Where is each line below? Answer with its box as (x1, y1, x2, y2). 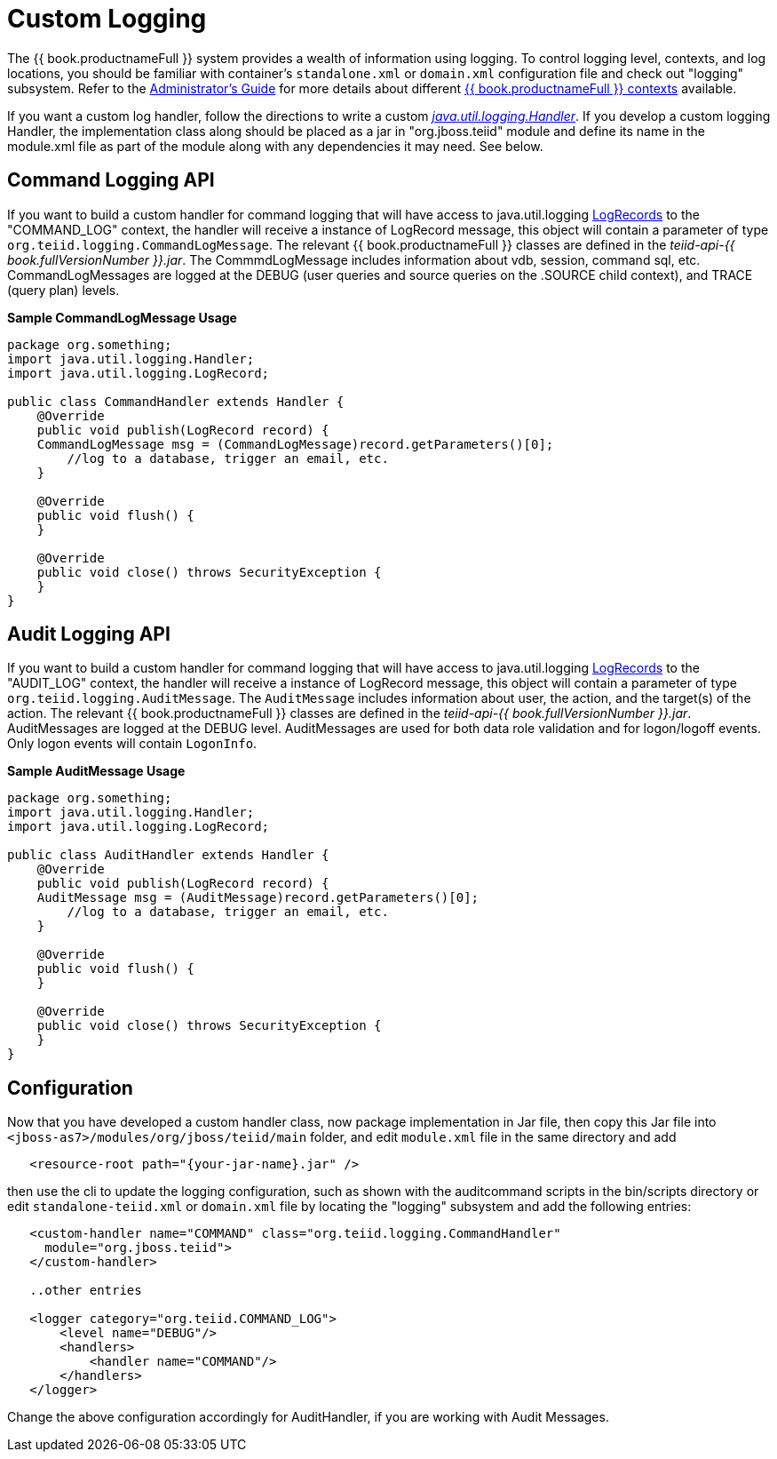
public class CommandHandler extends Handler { (7, 394, 345, 409)
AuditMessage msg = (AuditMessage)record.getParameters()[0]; (36, 890, 480, 905)
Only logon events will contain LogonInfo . (7, 736, 258, 752)
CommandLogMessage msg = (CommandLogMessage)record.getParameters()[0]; (36, 436, 554, 451)
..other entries (29, 1283, 142, 1298)
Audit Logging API (7, 623, 170, 646)
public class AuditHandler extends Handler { (7, 848, 329, 863)
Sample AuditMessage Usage (7, 763, 186, 779)
